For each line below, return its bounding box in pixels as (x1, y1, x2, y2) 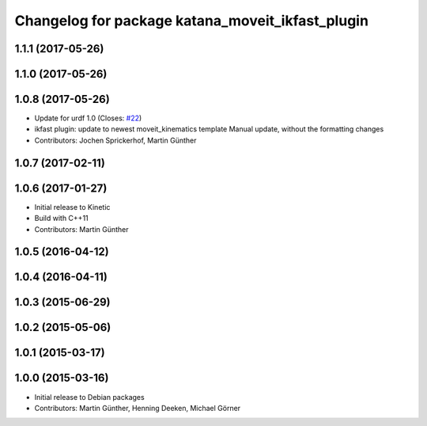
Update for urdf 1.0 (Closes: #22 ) (34, 113, 142, 123)
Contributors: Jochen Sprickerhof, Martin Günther (34, 135, 197, 145)
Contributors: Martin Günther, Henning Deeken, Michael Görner (34, 403, 241, 413)
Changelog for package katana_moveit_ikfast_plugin (14, 12, 369, 29)
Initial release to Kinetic (34, 202, 111, 211)
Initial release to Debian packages (34, 392, 145, 401)
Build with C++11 (34, 214, 89, 223)
